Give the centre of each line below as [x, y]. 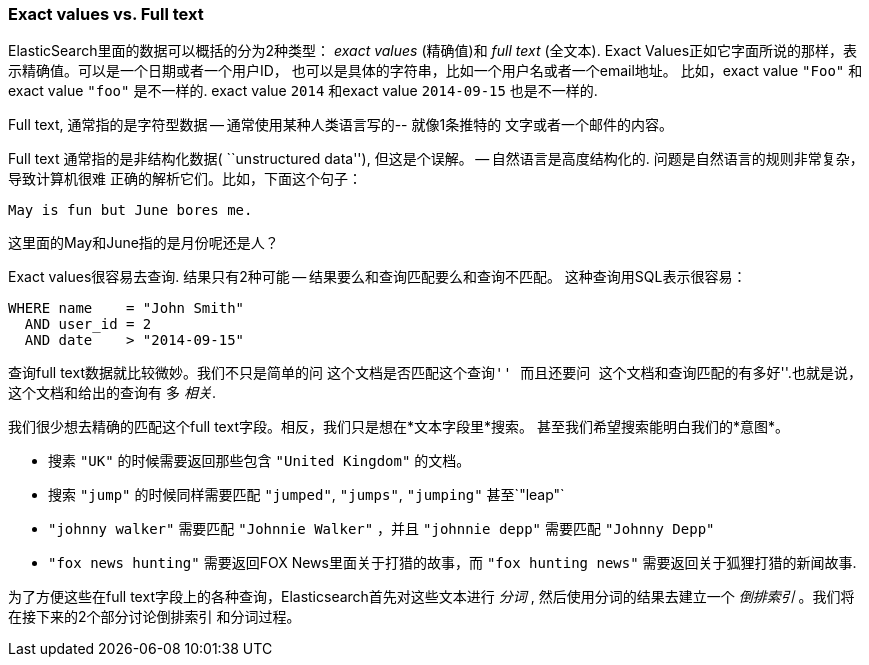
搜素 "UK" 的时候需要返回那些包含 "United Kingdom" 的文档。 [259, 461]
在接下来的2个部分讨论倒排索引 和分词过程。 [154, 617]
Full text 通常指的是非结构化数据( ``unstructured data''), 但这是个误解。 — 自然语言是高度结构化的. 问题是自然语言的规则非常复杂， [436, 159]
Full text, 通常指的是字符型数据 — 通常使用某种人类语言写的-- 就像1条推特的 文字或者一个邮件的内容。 [341, 125]
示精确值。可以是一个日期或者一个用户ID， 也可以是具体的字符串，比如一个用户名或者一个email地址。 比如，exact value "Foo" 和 [435, 71]
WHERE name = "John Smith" [126, 308]
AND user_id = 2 [88, 324]
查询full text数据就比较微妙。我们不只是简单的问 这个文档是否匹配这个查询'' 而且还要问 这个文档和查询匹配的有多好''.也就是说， [435, 373]
